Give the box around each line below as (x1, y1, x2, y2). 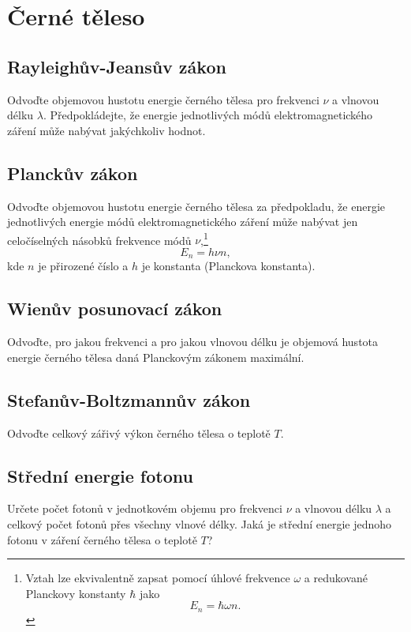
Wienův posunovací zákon (7, 296, 222, 321)
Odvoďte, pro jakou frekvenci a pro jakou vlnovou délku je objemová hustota (7, 333, 379, 350)
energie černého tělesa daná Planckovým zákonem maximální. (7, 348, 305, 365)
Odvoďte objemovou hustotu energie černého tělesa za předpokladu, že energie (7, 197, 386, 214)
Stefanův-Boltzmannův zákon (7, 387, 251, 412)
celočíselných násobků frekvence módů (7, 231, 192, 248)
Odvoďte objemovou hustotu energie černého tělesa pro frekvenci (7, 91, 319, 107)
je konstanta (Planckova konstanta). (141, 258, 316, 274)
